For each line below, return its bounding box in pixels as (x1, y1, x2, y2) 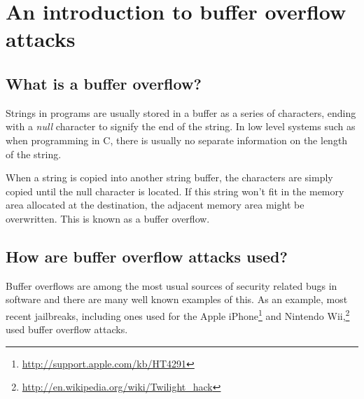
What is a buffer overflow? (6, 72, 202, 94)
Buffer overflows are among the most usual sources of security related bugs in (6, 278, 337, 293)
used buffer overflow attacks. (6, 322, 128, 337)
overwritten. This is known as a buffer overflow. (6, 211, 210, 225)
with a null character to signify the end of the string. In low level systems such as (6, 119, 356, 134)
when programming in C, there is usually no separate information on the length (6, 132, 348, 147)
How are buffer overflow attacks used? (6, 245, 288, 267)
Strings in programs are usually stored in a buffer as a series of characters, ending (6, 105, 356, 120)
